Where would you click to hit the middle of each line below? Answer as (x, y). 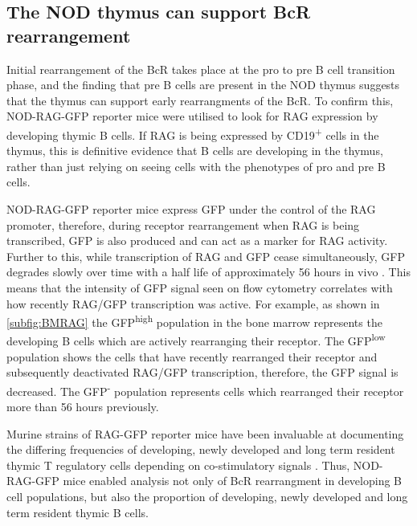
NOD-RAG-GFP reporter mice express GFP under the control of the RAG (191, 209)
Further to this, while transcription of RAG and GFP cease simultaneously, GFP (206, 256)
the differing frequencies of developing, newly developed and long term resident (201, 449)
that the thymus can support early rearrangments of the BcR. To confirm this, (200, 100)
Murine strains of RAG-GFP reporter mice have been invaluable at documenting (205, 433)
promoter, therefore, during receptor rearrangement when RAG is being (183, 224)
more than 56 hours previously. (83, 407)
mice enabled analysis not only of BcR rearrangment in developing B (233, 481)
